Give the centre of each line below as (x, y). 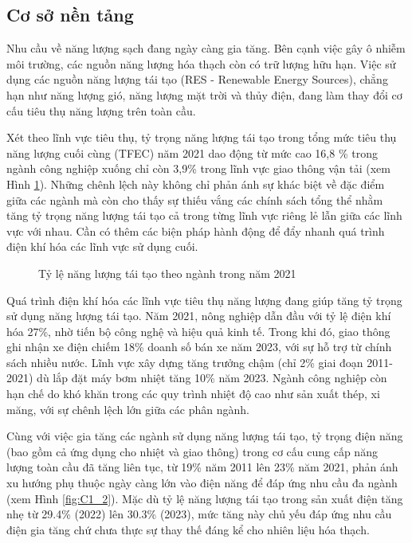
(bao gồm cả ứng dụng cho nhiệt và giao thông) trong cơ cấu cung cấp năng (192, 451)
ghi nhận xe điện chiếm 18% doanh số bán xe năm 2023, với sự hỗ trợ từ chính (199, 347)
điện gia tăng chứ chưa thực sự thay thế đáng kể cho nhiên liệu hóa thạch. (188, 529)
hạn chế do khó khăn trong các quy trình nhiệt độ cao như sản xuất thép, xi (193, 394)
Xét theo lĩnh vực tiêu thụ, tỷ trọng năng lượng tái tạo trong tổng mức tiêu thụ (202, 137)
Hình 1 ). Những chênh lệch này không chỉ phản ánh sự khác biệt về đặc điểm (196, 184)
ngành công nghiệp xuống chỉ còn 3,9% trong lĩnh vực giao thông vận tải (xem (198, 168)
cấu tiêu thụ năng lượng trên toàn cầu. (101, 110)
